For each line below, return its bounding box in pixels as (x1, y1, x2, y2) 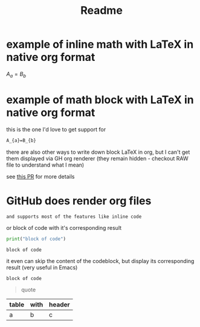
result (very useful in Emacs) (6, 264, 78, 271)
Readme (80, 4, 123, 17)
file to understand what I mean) (6, 161, 85, 168)
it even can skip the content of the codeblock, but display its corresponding (6, 258, 195, 265)
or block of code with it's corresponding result (6, 224, 122, 232)
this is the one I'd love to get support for (6, 125, 106, 133)
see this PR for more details (6, 173, 75, 180)
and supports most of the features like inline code (6, 214, 142, 220)
